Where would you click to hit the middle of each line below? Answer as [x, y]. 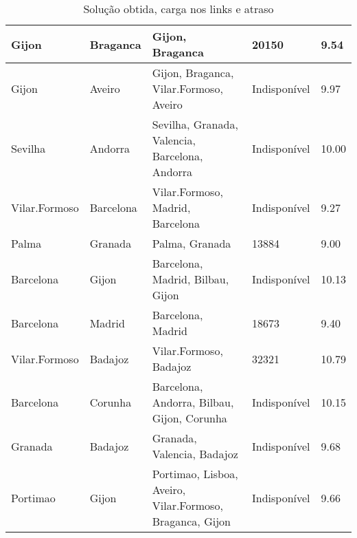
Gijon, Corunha [189, 418]
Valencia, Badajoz [195, 454]
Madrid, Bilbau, [191, 279]
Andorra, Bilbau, [193, 402]
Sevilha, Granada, [195, 124]
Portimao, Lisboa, [195, 474]
